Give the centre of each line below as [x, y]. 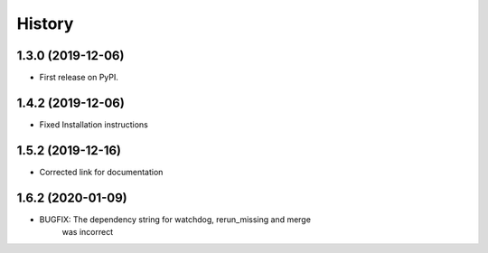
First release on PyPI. [79, 78]
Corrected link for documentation [101, 172]
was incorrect [87, 232]
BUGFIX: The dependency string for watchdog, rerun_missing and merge [175, 219]
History [45, 23]
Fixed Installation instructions [94, 124]
